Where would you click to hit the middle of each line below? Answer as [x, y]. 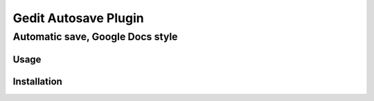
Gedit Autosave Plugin [79, 18]
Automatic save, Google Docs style [95, 37]
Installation [37, 81]
